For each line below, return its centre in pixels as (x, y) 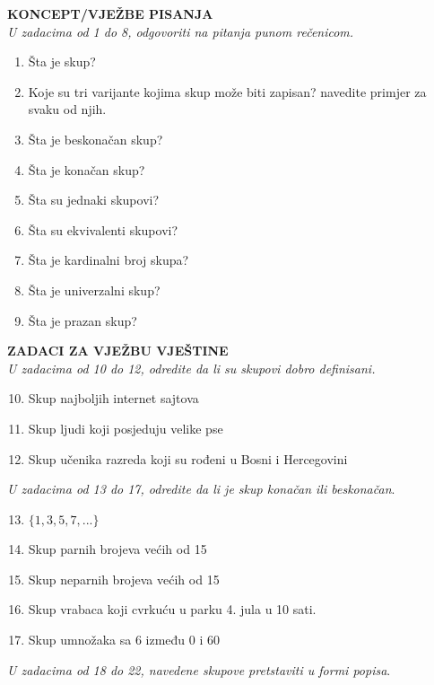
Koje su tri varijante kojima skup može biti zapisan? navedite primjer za (227, 91)
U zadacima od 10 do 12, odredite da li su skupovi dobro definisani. (191, 368)
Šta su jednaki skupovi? (94, 200)
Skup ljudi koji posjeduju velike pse (126, 428)
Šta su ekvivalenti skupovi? (103, 229)
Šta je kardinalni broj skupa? (108, 260)
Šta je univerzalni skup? (94, 290)
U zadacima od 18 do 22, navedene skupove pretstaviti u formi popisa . (199, 669)
